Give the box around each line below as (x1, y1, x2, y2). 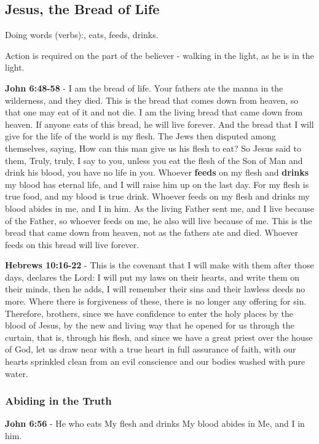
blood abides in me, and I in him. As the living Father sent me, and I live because (5, 201, 314, 214)
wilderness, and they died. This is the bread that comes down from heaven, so (5, 93, 299, 106)
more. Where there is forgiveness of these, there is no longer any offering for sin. (5, 295, 307, 308)
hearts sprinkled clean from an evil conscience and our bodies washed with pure (5, 355, 305, 368)
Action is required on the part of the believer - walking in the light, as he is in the (5, 49, 314, 61)
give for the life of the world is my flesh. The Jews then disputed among (5, 130, 276, 142)
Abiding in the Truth (5, 393, 112, 408)
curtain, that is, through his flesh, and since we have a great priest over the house (5, 330, 313, 343)
